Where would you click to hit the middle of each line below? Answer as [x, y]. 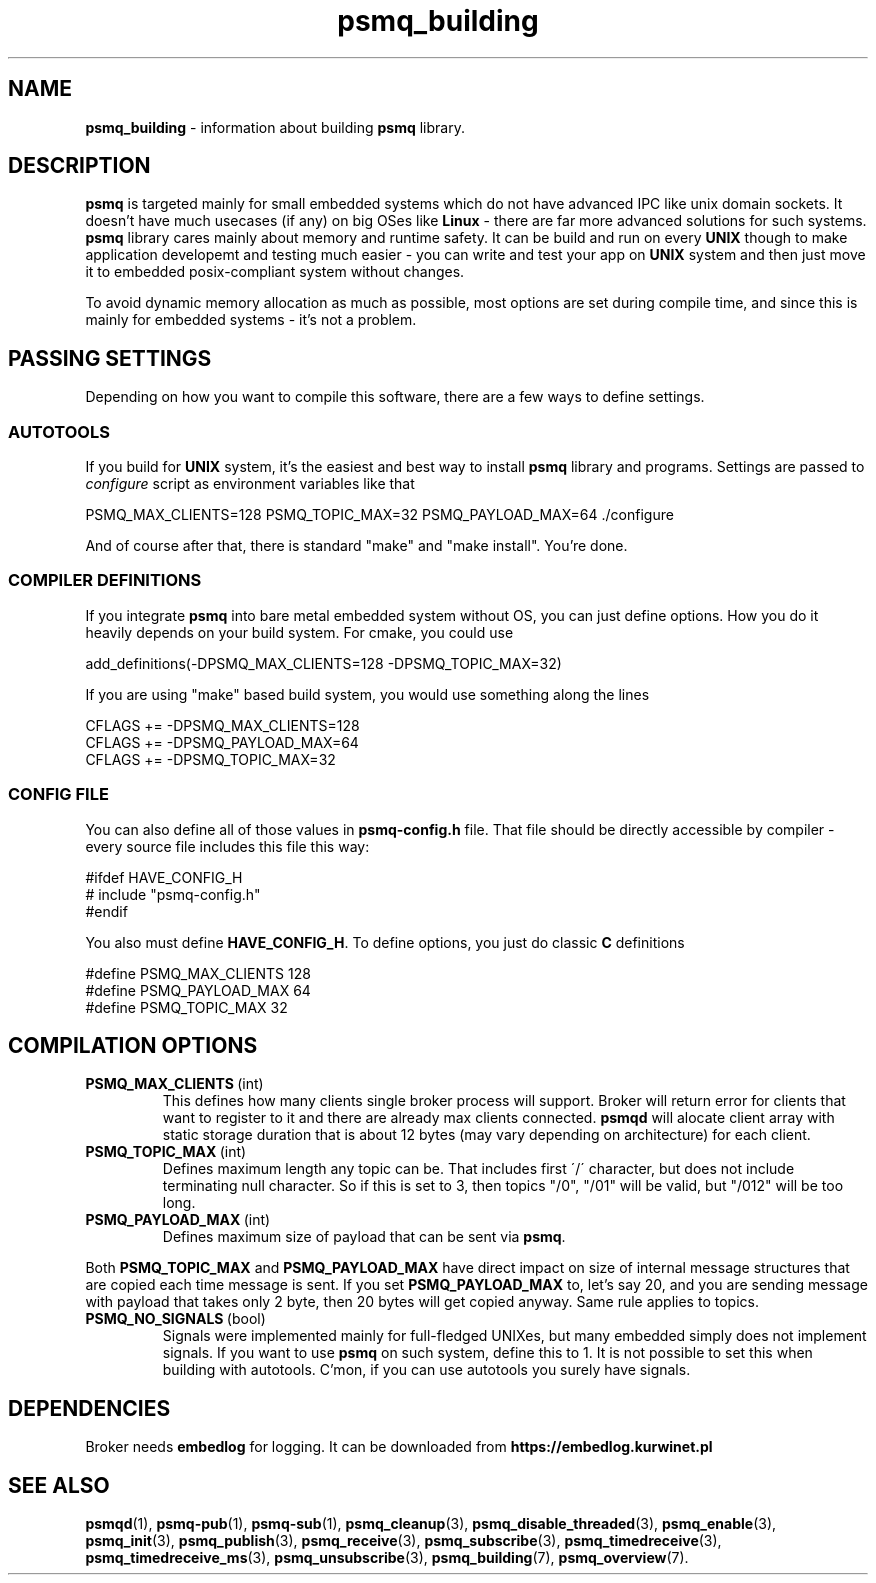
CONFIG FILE [58, 794]
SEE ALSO [59, 1485]
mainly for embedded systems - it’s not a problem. [251, 320]
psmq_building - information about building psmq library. [275, 127]
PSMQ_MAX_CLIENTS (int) [174, 1084]
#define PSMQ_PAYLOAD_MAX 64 [198, 990]
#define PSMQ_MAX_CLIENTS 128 [198, 973]
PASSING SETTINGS [110, 358]
